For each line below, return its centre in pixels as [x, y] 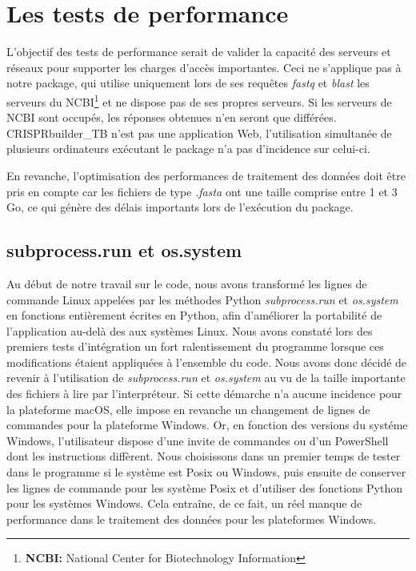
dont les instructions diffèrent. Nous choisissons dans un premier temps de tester [204, 456]
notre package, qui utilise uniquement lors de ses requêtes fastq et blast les [188, 83]
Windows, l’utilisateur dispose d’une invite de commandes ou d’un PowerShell [198, 440]
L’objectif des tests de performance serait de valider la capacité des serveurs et [199, 52]
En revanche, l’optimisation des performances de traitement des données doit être [206, 175]
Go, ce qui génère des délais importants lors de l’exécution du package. [180, 207]
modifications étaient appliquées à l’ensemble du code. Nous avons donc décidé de [207, 362]
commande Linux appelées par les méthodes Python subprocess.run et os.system [202, 299]
